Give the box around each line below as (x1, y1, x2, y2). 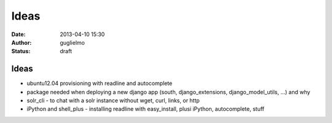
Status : (11, 48, 31, 55)
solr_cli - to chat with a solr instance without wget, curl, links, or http (26, 97, 200, 104)
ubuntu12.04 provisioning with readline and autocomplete (26, 80, 173, 87)
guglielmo (60, 39, 85, 46)
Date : (11, 31, 26, 38)
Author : (11, 39, 32, 46)
